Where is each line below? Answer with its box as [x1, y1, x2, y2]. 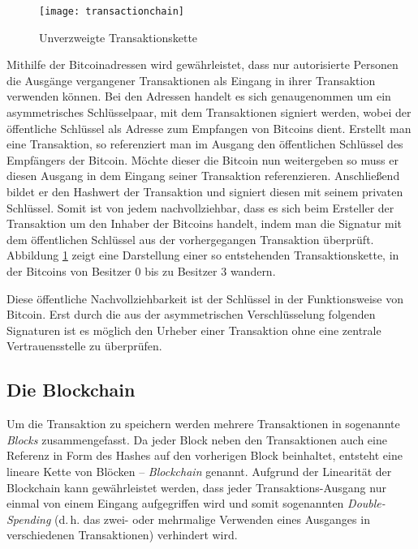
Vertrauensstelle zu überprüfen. [6, 337, 162, 354]
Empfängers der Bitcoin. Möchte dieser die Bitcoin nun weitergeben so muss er [6, 151, 399, 168]
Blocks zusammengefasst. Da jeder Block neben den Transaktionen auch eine [6, 431, 387, 448]
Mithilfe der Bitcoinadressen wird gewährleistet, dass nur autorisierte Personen [6, 56, 399, 73]
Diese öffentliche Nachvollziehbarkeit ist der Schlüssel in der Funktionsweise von [6, 290, 403, 307]
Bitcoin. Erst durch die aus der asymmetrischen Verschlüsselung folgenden [6, 306, 376, 323]
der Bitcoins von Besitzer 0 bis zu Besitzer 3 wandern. [6, 262, 276, 279]
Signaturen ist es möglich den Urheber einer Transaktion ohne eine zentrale [6, 321, 381, 338]
